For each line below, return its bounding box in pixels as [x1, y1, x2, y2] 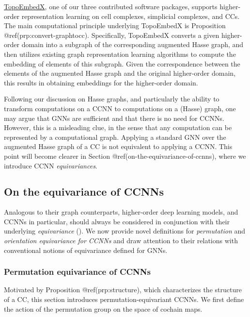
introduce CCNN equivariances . [4, 160, 97, 170]
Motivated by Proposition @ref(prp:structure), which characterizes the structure [4, 284, 242, 295]
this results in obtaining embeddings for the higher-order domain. [4, 77, 198, 87]
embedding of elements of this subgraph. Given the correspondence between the [4, 58, 240, 68]
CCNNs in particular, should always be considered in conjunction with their [4, 216, 230, 226]
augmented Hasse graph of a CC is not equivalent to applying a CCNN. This [4, 141, 233, 151]
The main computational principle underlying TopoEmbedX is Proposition [4, 20, 226, 31]
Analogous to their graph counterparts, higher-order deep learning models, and [4, 207, 238, 217]
